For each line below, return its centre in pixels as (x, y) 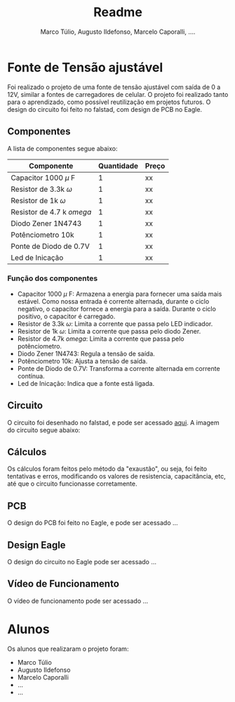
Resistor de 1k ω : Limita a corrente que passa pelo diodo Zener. (109, 331)
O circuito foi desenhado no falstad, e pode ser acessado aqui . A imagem (113, 422)
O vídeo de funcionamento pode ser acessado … (78, 601)
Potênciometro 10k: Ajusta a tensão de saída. (82, 361)
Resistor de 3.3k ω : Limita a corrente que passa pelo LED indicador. (115, 323)
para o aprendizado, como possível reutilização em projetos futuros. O (109, 102)
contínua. (31, 376)
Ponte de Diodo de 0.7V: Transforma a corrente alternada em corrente (119, 368)
